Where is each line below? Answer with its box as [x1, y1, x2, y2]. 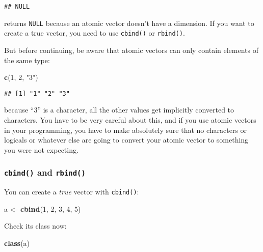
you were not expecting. [4, 144, 78, 155]
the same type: [4, 54, 50, 65]
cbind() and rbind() [4, 166, 86, 179]
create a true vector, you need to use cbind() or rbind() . [4, 27, 185, 38]
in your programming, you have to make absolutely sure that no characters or [4, 124, 247, 135]
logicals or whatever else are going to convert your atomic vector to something [4, 134, 249, 145]
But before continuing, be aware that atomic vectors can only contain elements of [4, 44, 258, 55]
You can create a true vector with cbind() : [4, 186, 139, 197]
